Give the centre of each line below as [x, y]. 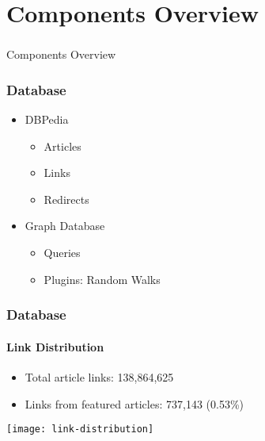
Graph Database [65, 226]
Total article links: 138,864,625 [99, 376]
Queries [62, 253]
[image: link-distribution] [80, 429]
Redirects [66, 199]
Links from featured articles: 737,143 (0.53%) [134, 403]
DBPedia [47, 119]
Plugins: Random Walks [102, 279]
